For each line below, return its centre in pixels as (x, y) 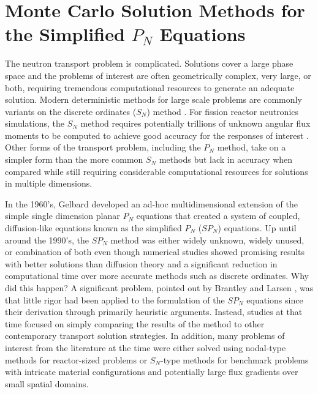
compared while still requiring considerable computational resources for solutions (157, 171)
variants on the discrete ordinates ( (71, 111)
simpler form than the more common (74, 159)
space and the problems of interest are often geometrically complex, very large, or (158, 75)
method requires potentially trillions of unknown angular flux (195, 123)
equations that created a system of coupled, (218, 216)
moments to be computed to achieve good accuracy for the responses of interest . (157, 135)
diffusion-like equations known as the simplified (93, 228)
